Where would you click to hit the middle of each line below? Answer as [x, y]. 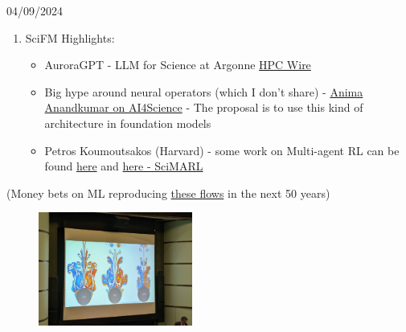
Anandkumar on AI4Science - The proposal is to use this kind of [204, 107]
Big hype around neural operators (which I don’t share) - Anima [204, 91]
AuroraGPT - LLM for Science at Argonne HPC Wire [178, 65]
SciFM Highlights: [70, 37]
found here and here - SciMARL [124, 166]
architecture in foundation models [128, 123]
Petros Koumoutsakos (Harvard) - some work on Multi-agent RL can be [222, 150]
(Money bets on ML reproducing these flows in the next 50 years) [168, 193]
